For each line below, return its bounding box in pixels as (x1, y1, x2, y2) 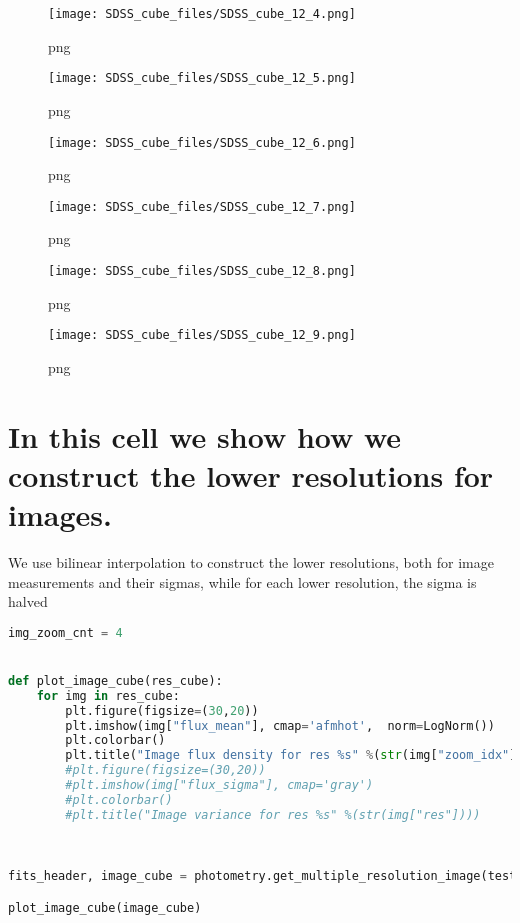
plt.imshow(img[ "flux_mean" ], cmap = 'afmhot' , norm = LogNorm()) (65, 718, 495, 733)
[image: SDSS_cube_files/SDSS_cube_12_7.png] (48, 199, 356, 214)
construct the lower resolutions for (8, 454, 494, 495)
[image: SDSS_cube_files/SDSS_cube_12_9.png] (48, 328, 356, 343)
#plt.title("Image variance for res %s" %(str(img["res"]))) (65, 807, 481, 822)
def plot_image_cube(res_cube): (8, 673, 223, 688)
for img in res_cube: (36, 688, 180, 703)
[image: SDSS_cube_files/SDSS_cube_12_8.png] (48, 264, 356, 278)
